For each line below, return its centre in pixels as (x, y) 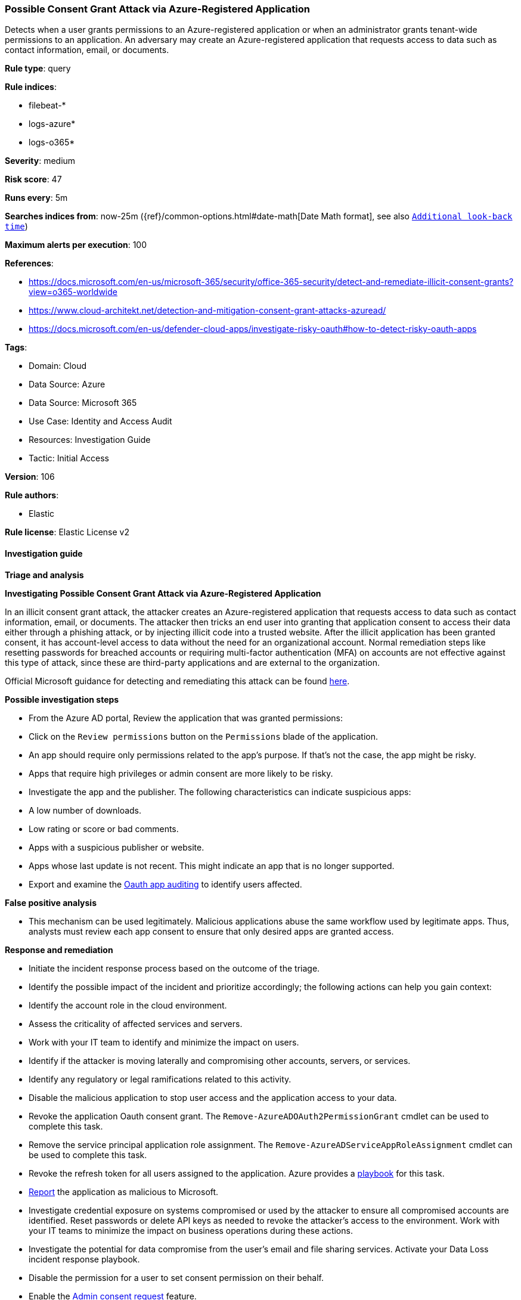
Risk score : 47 (33, 179)
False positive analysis (51, 902)
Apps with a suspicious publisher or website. (117, 847)
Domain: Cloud (58, 366)
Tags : (16, 348)
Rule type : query (38, 69)
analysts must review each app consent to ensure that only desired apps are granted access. (211, 931)
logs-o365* (52, 142)
